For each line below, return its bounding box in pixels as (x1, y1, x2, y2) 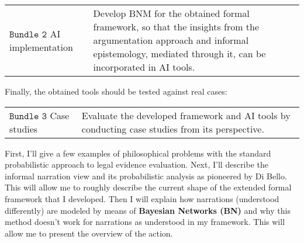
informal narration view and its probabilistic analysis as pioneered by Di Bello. (5, 169, 287, 182)
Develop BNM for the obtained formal (93, 6, 250, 20)
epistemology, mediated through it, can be (93, 47, 266, 60)
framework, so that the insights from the (93, 20, 260, 33)
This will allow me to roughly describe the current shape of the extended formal (5, 181, 292, 193)
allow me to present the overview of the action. (5, 227, 173, 239)
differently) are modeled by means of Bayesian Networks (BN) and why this (5, 204, 291, 216)
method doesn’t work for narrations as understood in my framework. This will (5, 216, 285, 228)
